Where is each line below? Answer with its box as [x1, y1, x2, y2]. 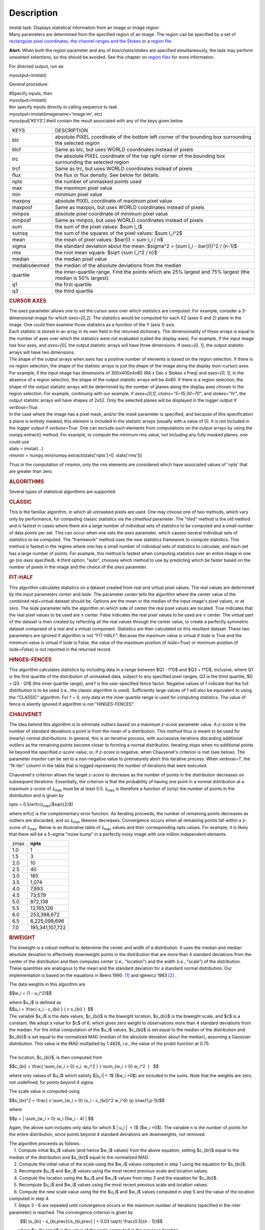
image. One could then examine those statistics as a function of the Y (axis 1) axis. [9, 322, 176, 328]
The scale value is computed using [9, 1088, 79, 1094]
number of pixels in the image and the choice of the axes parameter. [9, 564, 147, 570]
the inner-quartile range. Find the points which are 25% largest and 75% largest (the [54, 268, 250, 275]
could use [9, 438, 29, 445]
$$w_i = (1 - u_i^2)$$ [9, 990, 52, 996]
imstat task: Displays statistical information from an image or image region [9, 25, 159, 31]
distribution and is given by [9, 793, 64, 798]
